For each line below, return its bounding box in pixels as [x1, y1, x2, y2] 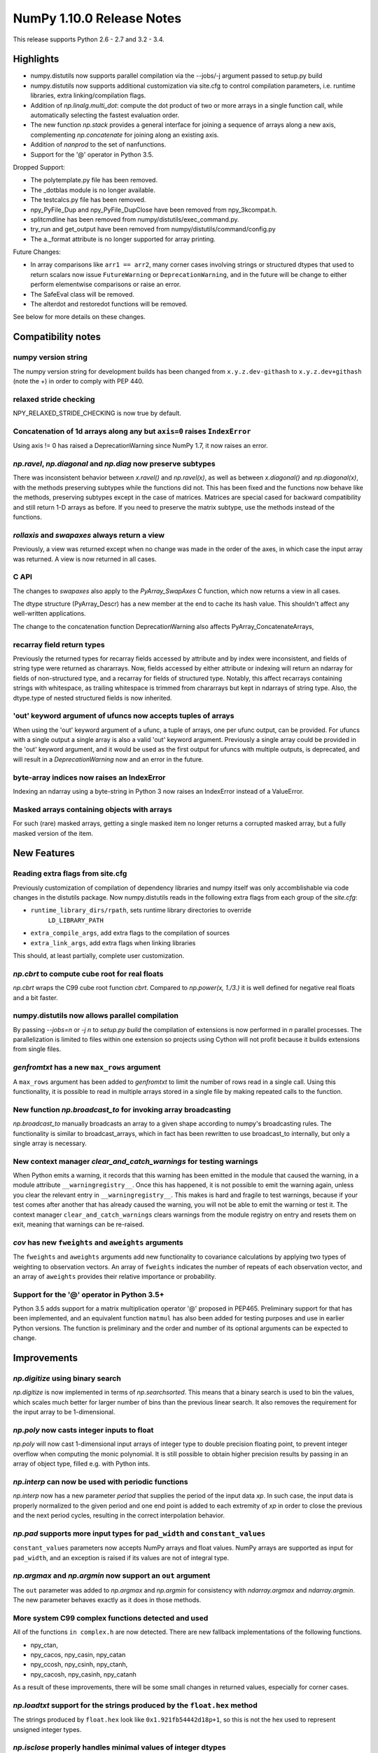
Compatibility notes [13, 331, 101, 343]
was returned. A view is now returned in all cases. [13, 555, 157, 563]
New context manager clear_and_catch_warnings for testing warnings [13, 1156, 258, 1166]
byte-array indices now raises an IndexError [13, 772, 166, 782]
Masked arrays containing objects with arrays [13, 804, 173, 814]
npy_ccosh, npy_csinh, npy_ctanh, [30, 1660, 128, 1669]
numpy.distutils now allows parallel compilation [13, 1010, 178, 1020]
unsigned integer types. [13, 1725, 82, 1733]
